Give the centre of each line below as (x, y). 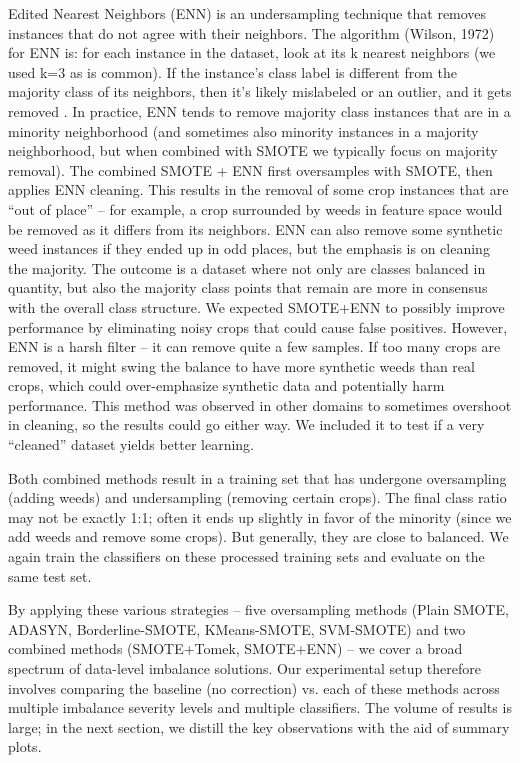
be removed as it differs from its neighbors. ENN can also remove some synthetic (255, 228)
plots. (25, 746)
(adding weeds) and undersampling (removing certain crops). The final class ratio (257, 497)
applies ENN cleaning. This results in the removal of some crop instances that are (258, 189)
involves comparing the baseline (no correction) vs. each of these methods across (254, 687)
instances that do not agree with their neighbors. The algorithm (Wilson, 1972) (251, 32)
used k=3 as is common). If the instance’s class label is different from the (233, 71)
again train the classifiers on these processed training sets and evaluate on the (246, 556)
